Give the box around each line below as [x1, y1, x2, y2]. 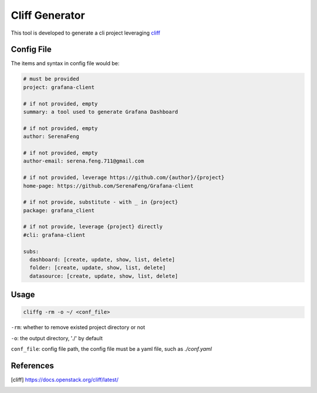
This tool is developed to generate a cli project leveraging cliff [11, 29, 161, 36]
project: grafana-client [23, 84, 95, 90]
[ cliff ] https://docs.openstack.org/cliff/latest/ [11, 376, 119, 384]
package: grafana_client [23, 207, 95, 214]
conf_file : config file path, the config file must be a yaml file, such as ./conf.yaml [11, 345, 213, 353]
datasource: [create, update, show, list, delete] [29, 273, 178, 279]
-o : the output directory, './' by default [11, 334, 103, 341]
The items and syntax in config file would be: [11, 60, 120, 67]
